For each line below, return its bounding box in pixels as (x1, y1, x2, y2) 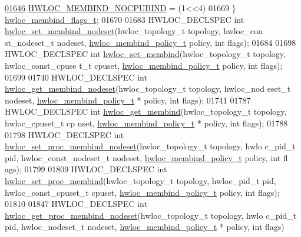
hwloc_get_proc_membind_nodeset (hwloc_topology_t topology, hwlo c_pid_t (5, 209, 297, 221)
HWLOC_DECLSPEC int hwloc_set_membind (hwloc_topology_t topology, (5, 48, 286, 60)
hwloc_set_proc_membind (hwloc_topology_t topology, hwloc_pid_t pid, (5, 174, 276, 186)
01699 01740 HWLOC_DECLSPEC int (5, 71, 147, 83)
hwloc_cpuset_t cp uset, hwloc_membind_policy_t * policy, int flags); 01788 (5, 116, 288, 129)
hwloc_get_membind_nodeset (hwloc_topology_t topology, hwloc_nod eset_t (5, 82, 291, 95)
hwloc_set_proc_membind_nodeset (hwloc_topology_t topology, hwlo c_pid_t (5, 140, 296, 152)
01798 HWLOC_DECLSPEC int (5, 128, 124, 141)
